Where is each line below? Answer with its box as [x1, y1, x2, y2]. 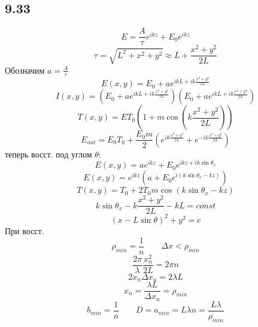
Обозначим [5, 63, 45, 76]
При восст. [5, 224, 44, 237]
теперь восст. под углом [5, 147, 92, 160]
